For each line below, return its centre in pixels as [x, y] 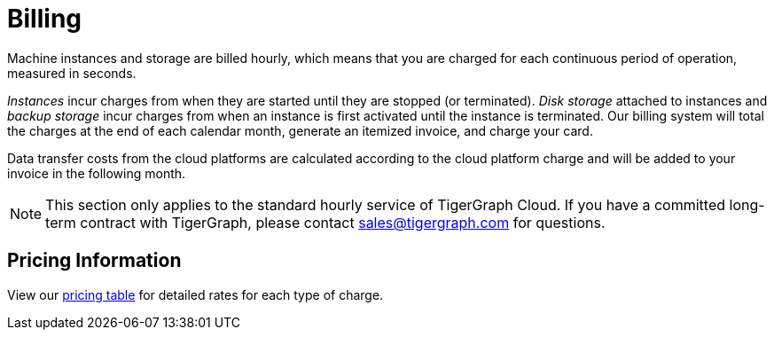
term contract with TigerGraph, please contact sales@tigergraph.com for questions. [325, 222]
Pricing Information [94, 261]
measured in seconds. [72, 73]
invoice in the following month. [97, 173]
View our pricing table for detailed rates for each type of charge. [195, 294]
